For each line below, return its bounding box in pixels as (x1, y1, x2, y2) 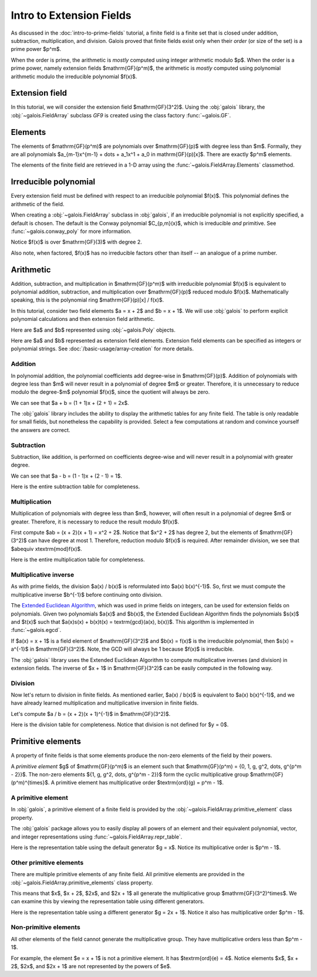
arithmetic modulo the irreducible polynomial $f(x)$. (11, 73, 137, 80)
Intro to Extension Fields (11, 9, 131, 22)
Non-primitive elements (11, 923, 80, 931)
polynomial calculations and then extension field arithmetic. (11, 316, 155, 323)
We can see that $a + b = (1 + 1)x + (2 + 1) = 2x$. (11, 399, 129, 406)
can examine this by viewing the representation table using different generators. (11, 898, 205, 905)
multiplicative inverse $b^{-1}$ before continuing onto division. (11, 591, 163, 598)
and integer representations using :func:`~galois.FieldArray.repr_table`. (11, 833, 183, 840)
